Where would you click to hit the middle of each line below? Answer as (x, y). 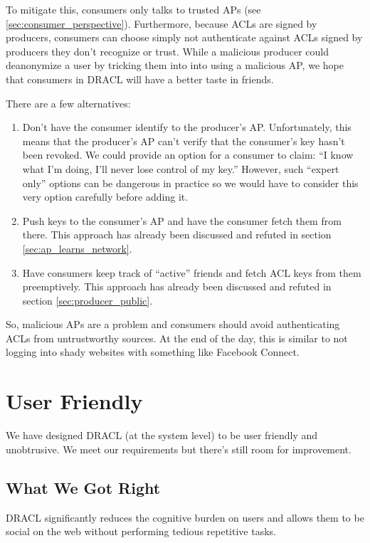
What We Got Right (83, 487)
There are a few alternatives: (68, 103)
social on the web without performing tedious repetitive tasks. (141, 531)
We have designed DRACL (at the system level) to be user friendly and (162, 435)
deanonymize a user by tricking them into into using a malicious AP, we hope (175, 65)
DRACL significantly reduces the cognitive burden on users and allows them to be (185, 517)
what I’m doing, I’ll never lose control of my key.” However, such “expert (181, 168)
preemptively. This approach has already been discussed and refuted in (177, 286)
